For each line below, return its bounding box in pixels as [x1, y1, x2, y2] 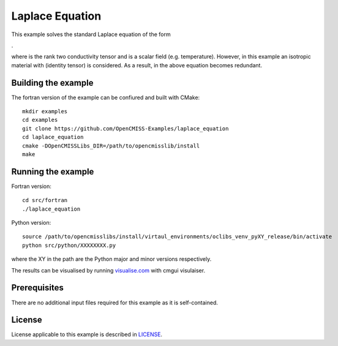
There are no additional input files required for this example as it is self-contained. [11, 299, 219, 306]
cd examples [22, 116, 58, 124]
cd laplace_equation [22, 134, 84, 141]
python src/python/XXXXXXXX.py [22, 242, 116, 249]
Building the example [11, 77, 94, 88]
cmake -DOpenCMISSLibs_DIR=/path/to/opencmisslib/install [22, 142, 200, 149]
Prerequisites [11, 282, 64, 293]
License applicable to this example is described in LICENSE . [11, 331, 162, 338]
